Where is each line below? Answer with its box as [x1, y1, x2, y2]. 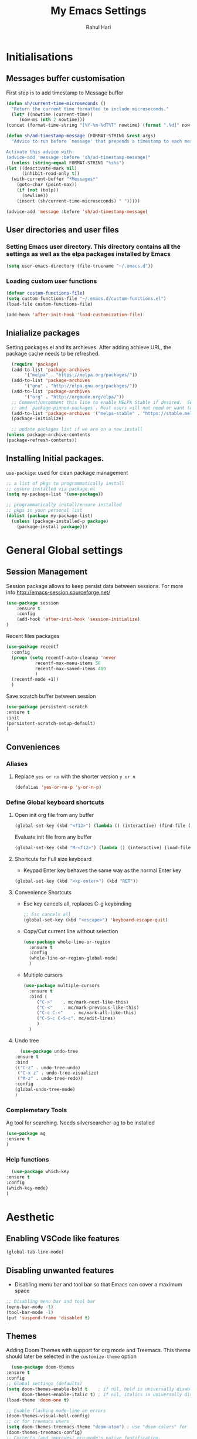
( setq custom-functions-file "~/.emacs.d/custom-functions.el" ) [6, 296, 167, 302]
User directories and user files [6, 225, 119, 235]
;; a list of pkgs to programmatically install [6, 480, 125, 487]
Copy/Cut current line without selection [23, 927, 118, 934]
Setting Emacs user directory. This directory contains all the [6, 242, 181, 251]
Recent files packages [6, 633, 60, 640]
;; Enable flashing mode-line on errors [6, 1407, 107, 1414]
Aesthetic [6, 1210, 55, 1224]
